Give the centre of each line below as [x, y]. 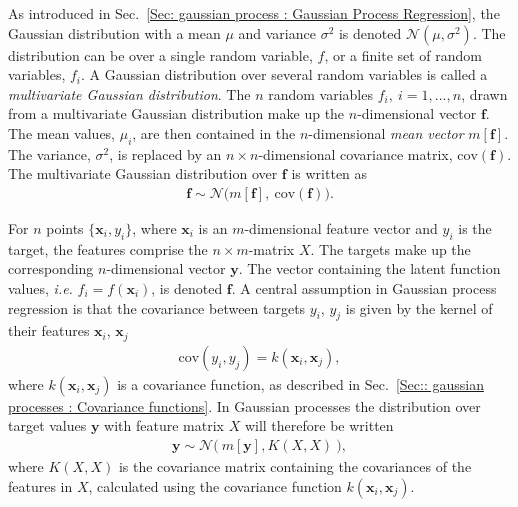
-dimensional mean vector [386, 132]
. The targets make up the [390, 248]
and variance [277, 32]
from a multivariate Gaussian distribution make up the [176, 113]
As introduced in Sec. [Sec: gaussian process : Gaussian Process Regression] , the [254, 13]
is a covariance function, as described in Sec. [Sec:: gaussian [300, 383]
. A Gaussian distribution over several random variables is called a [284, 74]
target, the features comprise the [108, 248]
